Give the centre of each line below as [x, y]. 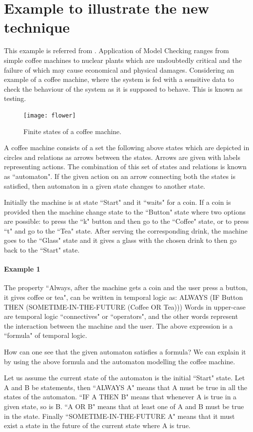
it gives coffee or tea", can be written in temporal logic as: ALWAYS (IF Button [124, 297]
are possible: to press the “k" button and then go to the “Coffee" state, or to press [126, 221]
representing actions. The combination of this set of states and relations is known [125, 167]
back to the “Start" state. [42, 250]
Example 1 [22, 269]
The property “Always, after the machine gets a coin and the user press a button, [126, 287]
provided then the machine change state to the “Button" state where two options [125, 211]
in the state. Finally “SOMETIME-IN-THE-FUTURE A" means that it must [119, 416]
